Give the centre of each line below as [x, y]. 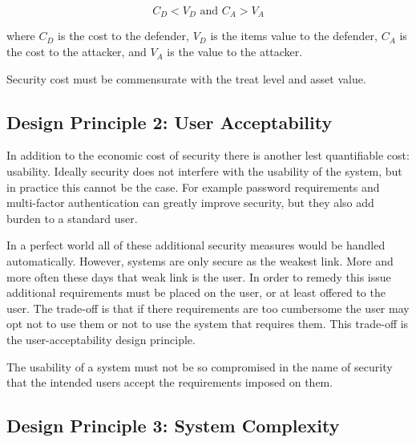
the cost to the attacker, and [77, 52]
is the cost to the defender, [123, 36]
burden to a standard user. [72, 218]
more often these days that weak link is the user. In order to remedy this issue [199, 276]
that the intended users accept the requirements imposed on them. [170, 382]
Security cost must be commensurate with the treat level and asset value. [186, 78]
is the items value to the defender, [294, 36]
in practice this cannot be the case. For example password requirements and [193, 187]
